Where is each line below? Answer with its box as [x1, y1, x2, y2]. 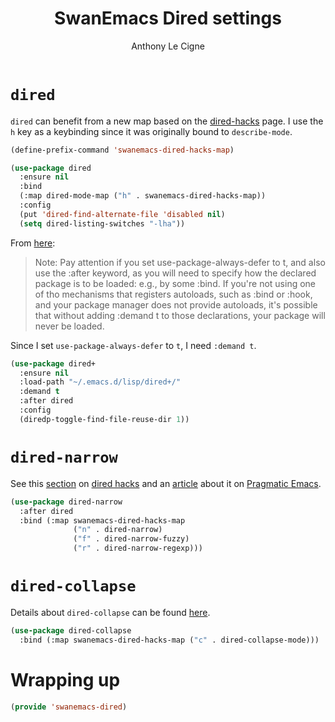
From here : [10, 237, 56, 249]
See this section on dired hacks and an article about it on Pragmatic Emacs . [10, 477, 322, 489]
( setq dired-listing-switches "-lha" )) [19, 218, 186, 229]
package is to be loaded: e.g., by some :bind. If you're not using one [34, 277, 317, 289]
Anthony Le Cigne [131, 40, 205, 52]
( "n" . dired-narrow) [73, 525, 163, 535]
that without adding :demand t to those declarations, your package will [34, 309, 326, 321]
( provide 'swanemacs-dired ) [10, 702, 128, 712]
